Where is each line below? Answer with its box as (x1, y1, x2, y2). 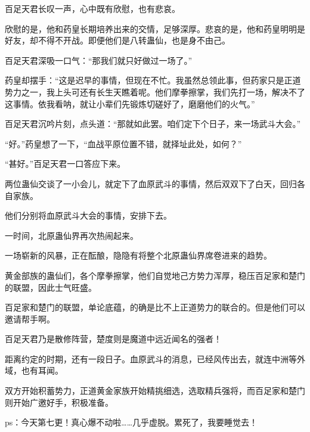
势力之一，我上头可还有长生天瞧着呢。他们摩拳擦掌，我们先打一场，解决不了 (5, 85, 305, 98)
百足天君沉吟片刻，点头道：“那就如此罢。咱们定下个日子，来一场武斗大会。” (5, 117, 301, 130)
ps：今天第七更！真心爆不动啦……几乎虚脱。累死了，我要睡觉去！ (5, 416, 258, 428)
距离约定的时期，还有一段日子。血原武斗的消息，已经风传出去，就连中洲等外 (5, 352, 305, 365)
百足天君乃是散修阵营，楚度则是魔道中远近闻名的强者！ (5, 332, 222, 345)
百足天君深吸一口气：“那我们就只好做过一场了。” (5, 54, 193, 66)
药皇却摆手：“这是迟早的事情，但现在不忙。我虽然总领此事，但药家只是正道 (5, 74, 301, 86)
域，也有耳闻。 (5, 364, 63, 377)
